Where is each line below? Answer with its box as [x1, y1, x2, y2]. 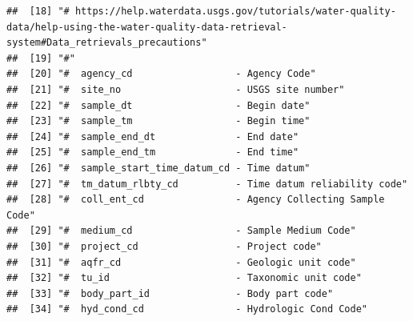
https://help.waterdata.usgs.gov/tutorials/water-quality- [74, 6, 396, 17]
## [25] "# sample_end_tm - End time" [6, 146, 299, 158]
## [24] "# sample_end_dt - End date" [6, 130, 299, 142]
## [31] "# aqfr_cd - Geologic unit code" [6, 256, 356, 268]
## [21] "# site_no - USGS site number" [6, 83, 345, 95]
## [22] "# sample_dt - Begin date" [6, 99, 311, 111]
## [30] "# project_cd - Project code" [6, 240, 322, 252]
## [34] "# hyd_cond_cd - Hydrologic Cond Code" [6, 303, 368, 315]
